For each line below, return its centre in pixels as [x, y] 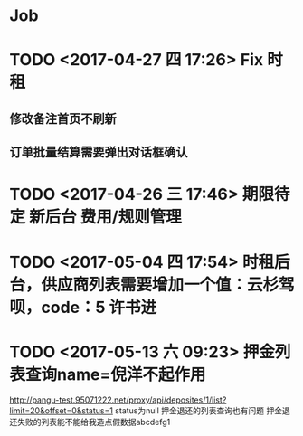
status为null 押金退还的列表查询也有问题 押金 [199, 411]
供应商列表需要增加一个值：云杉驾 [168, 284]
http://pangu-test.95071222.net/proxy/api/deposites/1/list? [118, 400]
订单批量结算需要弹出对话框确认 [99, 152]
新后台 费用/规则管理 [105, 217]
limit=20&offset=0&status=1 [61, 411]
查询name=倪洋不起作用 [116, 374]
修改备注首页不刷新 [63, 118]
